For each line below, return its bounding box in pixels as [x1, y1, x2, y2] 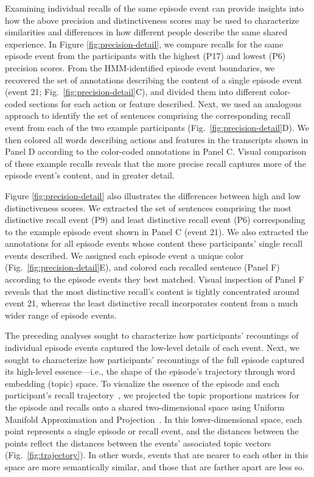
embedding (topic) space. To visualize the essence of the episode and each [5, 376, 280, 389]
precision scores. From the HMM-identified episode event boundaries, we [5, 61, 275, 74]
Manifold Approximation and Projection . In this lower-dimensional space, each [5, 412, 302, 425]
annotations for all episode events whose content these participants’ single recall [5, 237, 303, 250]
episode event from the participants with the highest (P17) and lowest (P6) [5, 49, 286, 62]
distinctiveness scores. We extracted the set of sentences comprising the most [5, 201, 291, 214]
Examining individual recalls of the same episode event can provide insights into [5, 2, 304, 14]
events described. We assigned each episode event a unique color [5, 249, 244, 261]
